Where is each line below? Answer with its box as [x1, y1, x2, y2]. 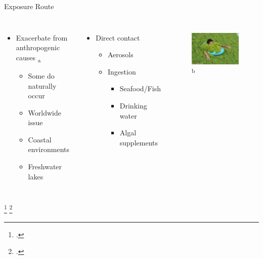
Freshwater [28, 161, 62, 172]
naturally [28, 80, 57, 91]
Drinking [119, 100, 147, 110]
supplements [119, 137, 158, 147]
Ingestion [107, 66, 136, 77]
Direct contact [96, 32, 140, 43]
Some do [28, 70, 55, 81]
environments [28, 144, 69, 155]
